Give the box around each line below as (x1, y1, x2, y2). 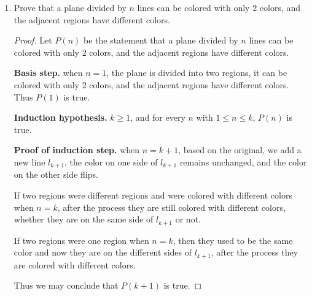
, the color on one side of (64, 155, 158, 168)
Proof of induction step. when (14, 143, 140, 156)
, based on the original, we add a (178, 143, 302, 156)
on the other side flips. (14, 168, 98, 181)
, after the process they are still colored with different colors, (57, 200, 286, 213)
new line (14, 155, 45, 168)
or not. (175, 213, 201, 226)
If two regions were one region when (14, 233, 149, 246)
